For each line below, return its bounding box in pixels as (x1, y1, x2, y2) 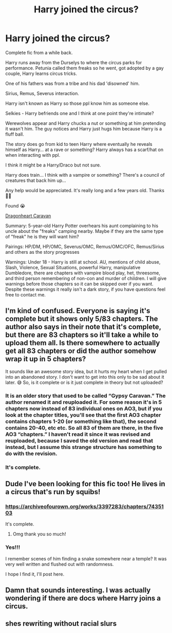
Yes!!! (5, 544, 21, 551)
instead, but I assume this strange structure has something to (5, 443, 162, 451)
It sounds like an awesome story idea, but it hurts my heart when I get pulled (5, 368, 167, 375)
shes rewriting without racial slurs (5, 619, 117, 628)
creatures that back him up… (5, 177, 66, 183)
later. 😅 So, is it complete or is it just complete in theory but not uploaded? (5, 379, 163, 385)
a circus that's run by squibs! (5, 487, 101, 496)
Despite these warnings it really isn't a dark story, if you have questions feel (5, 286, 166, 292)
